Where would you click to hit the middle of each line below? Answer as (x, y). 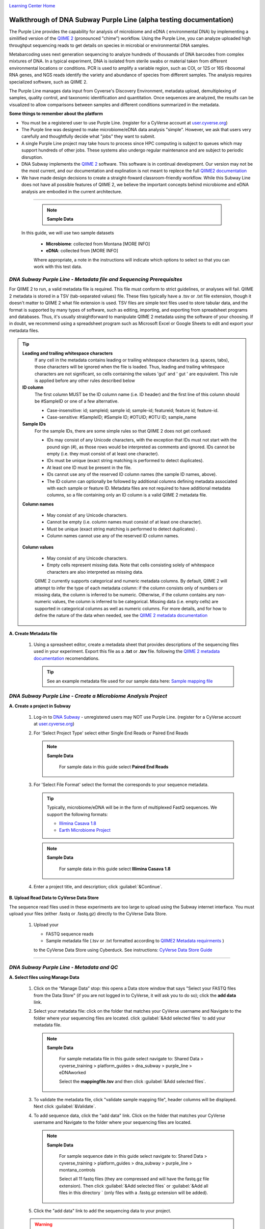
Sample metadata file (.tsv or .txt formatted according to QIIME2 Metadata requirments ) (135, 941)
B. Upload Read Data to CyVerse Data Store (54, 898)
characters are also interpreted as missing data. (95, 572)
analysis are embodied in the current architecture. (72, 191)
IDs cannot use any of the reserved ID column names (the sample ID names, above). (132, 474)
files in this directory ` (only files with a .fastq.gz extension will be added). (133, 1193)
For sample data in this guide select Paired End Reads (114, 767)
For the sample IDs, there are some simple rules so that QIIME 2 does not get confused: (123, 431)
